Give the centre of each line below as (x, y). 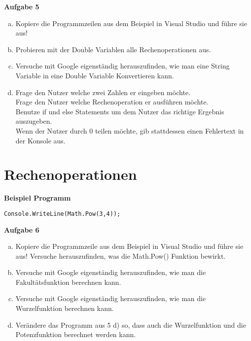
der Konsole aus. (40, 140)
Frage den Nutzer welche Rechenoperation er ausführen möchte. (112, 102)
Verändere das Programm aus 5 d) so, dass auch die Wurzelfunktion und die (131, 324)
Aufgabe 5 (22, 6)
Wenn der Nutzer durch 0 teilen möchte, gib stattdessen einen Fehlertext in (130, 130)
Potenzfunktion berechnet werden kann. (76, 334)
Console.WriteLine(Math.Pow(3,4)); (62, 214)
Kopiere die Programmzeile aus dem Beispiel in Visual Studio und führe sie (129, 246)
